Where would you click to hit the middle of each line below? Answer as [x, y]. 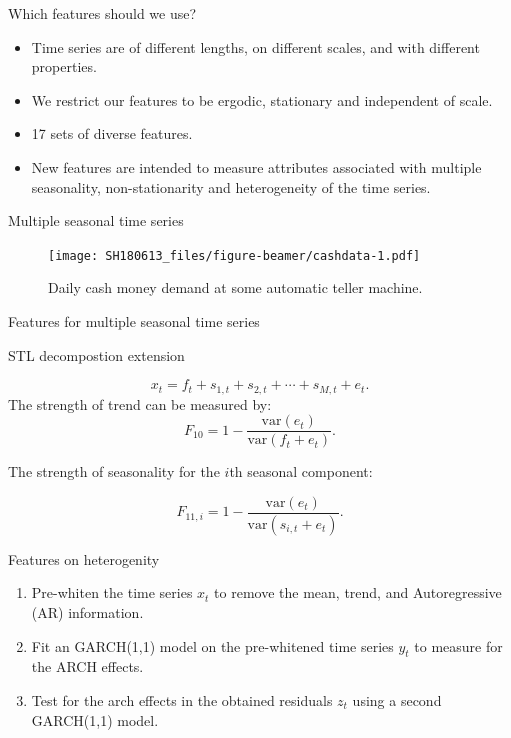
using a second [397, 699]
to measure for [458, 645]
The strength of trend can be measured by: [140, 403]
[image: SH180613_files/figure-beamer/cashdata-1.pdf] [234, 255]
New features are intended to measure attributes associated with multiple [256, 166]
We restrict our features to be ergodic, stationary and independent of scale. [262, 99]
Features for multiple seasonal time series [134, 321]
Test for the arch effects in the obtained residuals [182, 699]
